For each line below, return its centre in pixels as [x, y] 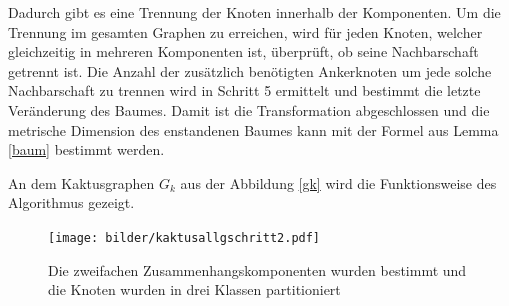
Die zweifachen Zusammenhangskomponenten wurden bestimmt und [257, 269]
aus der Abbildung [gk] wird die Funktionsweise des [338, 182]
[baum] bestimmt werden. [86, 149]
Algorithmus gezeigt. [71, 202]
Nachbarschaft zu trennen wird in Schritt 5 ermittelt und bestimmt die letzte [244, 90]
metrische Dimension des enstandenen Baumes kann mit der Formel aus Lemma [253, 129]
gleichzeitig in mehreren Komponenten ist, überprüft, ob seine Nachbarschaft [243, 51]
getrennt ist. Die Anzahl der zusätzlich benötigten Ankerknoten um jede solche [250, 70]
